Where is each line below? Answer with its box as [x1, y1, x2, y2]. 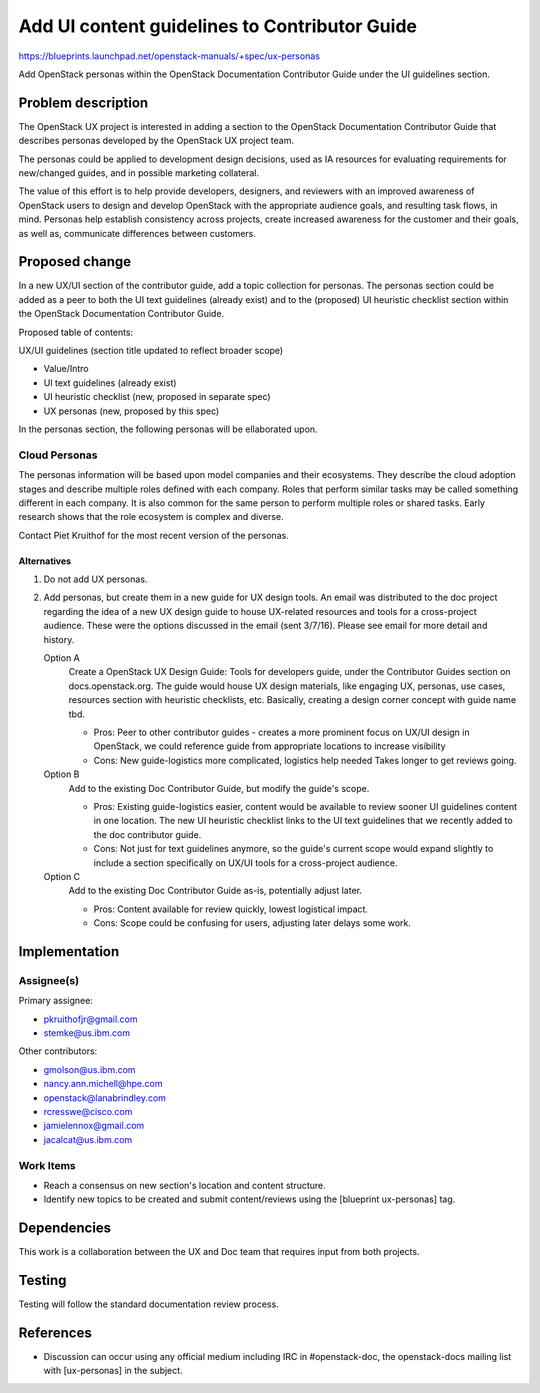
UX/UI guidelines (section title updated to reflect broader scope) [18, 345, 284, 357]
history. [43, 633, 75, 645]
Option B [43, 768, 80, 780]
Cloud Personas [18, 448, 98, 462]
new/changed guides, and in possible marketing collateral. [18, 167, 260, 179]
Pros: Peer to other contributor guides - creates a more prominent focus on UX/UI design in [93, 726, 470, 738]
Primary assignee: [18, 995, 94, 1007]
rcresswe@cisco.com [43, 1105, 133, 1117]
